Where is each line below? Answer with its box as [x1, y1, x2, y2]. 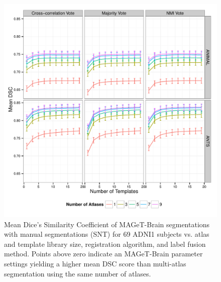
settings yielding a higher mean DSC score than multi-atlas [4, 258, 186, 268]
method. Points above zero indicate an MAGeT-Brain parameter [4, 248, 203, 259]
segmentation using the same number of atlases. [4, 268, 151, 278]
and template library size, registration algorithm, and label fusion [4, 238, 206, 249]
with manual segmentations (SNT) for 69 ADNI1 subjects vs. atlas [4, 229, 209, 239]
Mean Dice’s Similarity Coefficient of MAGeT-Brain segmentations [4, 219, 210, 229]
